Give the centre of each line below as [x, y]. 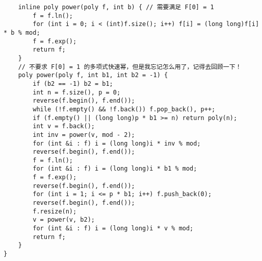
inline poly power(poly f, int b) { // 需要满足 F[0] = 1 [116, 7]
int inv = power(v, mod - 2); [84, 135]
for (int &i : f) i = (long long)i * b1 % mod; [115, 169]
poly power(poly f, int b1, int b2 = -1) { [93, 75]
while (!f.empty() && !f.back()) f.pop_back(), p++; [124, 109]
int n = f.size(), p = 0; [77, 92]
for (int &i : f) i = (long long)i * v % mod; [113, 229]
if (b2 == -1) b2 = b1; [73, 84]
